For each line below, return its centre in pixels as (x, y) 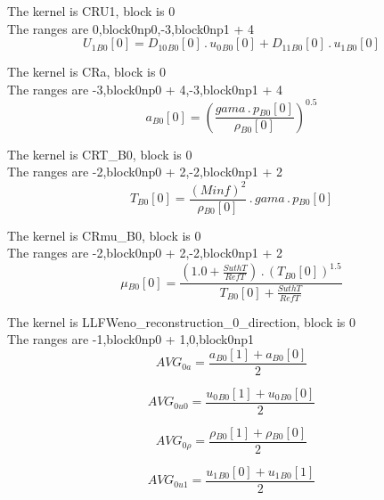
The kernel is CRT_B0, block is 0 (100, 154)
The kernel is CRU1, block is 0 (91, 11)
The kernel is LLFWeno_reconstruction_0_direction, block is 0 (182, 321)
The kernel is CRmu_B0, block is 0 (104, 235)
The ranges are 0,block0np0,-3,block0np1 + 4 (131, 28)
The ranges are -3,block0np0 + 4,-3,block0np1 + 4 (145, 89)
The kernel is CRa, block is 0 (87, 72)
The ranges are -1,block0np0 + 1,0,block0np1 (131, 339)
